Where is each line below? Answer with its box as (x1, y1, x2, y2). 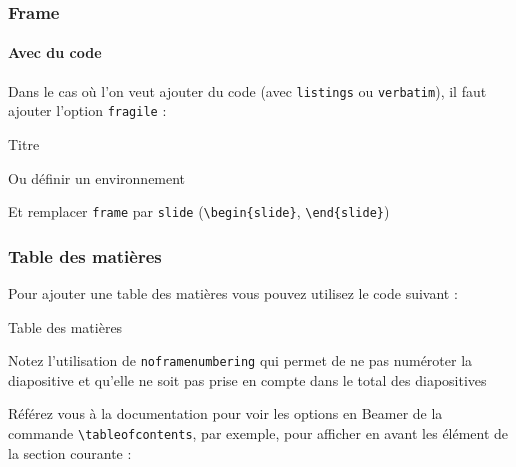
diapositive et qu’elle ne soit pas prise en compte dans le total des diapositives (8, 369, 487, 390)
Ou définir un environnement (8, 167, 186, 188)
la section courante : (8, 442, 132, 463)
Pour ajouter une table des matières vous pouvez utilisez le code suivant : (8, 283, 458, 304)
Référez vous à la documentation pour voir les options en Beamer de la (8, 403, 443, 424)
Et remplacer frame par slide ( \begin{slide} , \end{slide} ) (8, 201, 390, 222)
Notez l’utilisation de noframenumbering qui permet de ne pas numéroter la (8, 350, 473, 371)
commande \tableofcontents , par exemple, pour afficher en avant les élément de (8, 423, 509, 444)
